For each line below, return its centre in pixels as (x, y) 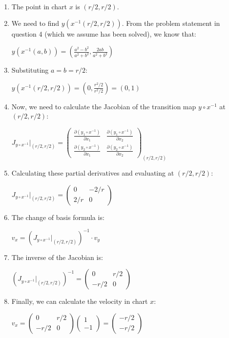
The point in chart (39, 6)
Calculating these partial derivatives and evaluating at (93, 173)
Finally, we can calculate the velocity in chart (80, 301)
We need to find (35, 23)
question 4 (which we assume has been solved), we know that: (104, 33)
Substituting (30, 70)
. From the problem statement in (171, 23)
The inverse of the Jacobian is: (57, 257)
